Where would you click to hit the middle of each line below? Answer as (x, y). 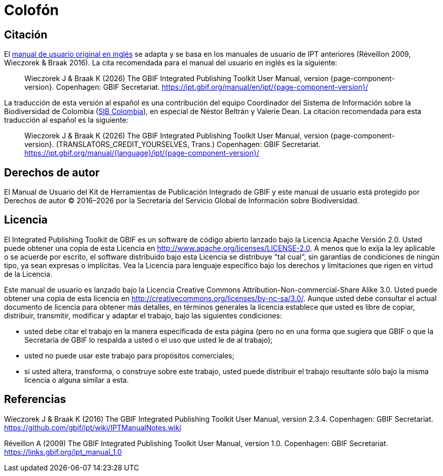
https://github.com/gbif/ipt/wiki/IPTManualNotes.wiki (93, 427)
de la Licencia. (28, 274)
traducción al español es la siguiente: (66, 120)
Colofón (31, 10)
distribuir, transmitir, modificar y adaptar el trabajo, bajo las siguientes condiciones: (143, 315)
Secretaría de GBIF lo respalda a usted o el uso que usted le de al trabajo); (149, 340)
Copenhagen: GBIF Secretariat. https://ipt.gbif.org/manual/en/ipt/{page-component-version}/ (212, 87)
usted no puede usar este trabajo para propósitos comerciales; (129, 355)
